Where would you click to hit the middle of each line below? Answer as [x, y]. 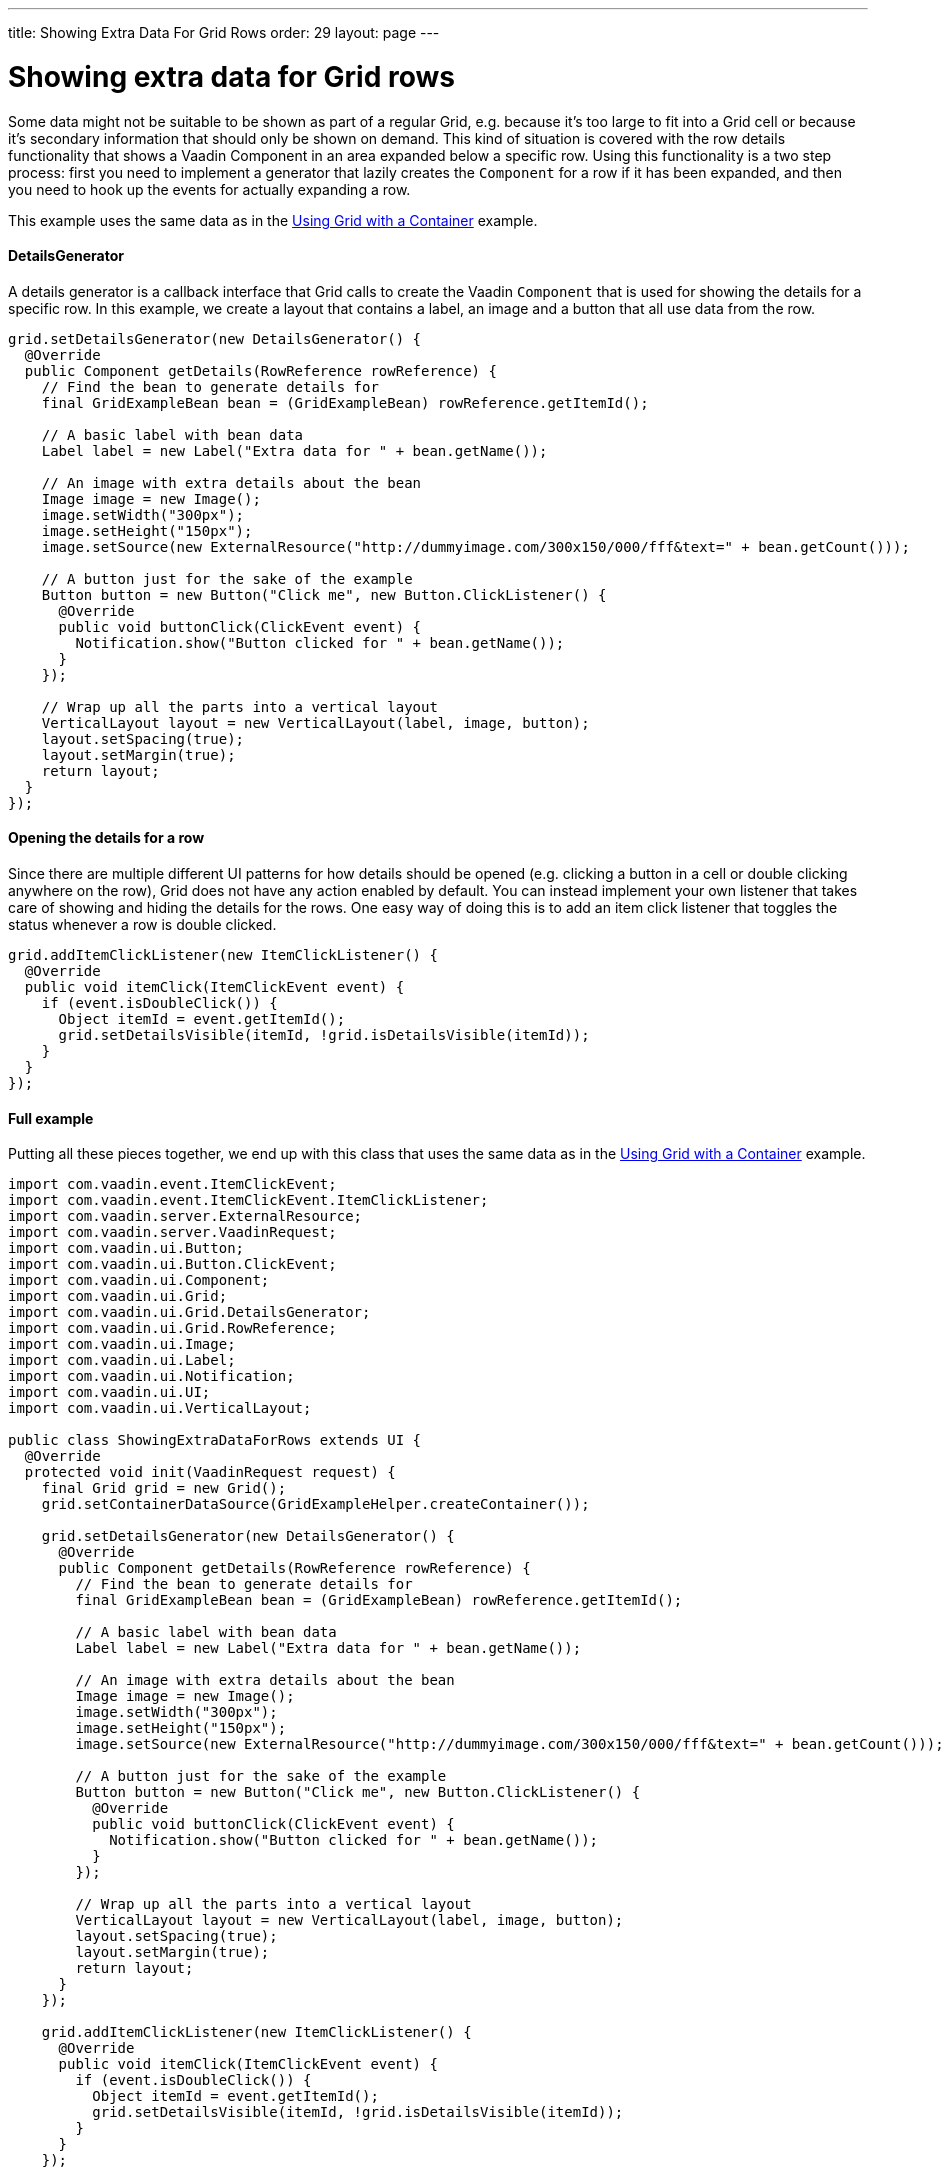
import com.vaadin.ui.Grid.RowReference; [172, 1328]
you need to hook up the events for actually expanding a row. [209, 189]
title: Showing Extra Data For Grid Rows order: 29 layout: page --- [224, 32]
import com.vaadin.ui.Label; [122, 1360]
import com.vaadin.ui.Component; [139, 1280]
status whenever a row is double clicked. [142, 924]
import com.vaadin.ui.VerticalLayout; [160, 1408]
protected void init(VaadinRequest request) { [210, 1472]
